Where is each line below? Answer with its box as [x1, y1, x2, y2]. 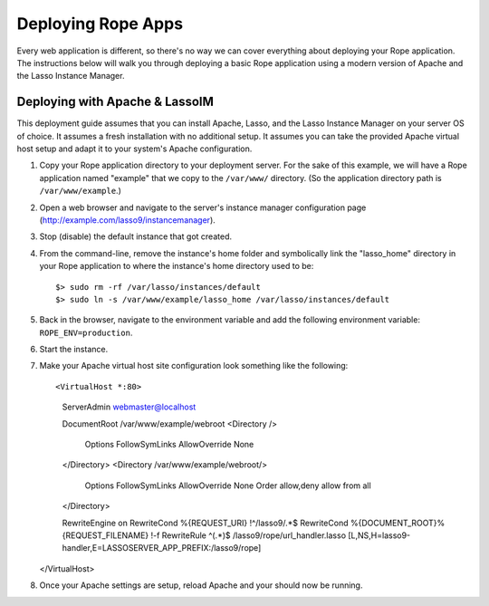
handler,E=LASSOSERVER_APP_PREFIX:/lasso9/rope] [62, 543, 262, 553]
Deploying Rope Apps [16, 14, 184, 34]
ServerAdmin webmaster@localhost [62, 401, 197, 412]
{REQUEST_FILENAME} [62, 530, 149, 541]
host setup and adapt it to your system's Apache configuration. [16, 143, 253, 154]
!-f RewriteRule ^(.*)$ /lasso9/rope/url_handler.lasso [150, 530, 347, 541]
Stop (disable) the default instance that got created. [39, 231, 233, 242]
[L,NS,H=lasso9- [347, 530, 411, 541]
